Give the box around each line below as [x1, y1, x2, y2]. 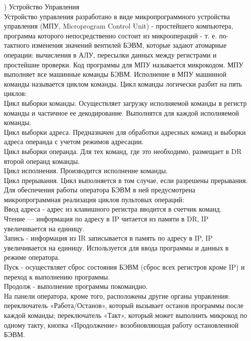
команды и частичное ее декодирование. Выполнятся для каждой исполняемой [4, 107, 239, 118]
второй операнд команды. [4, 155, 80, 166]
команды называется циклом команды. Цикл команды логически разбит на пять [4, 78, 242, 89]
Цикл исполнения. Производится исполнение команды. [4, 165, 168, 176]
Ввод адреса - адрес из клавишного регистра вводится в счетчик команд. [4, 204, 222, 214]
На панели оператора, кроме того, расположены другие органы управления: [4, 290, 230, 301]
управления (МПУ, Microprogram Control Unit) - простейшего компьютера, [4, 21, 233, 31]
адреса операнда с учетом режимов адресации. [4, 136, 144, 147]
